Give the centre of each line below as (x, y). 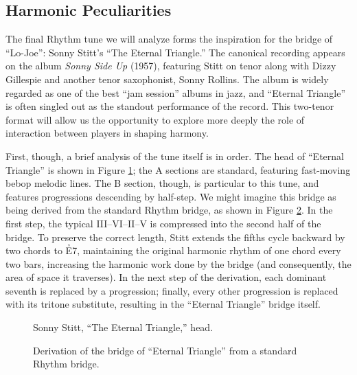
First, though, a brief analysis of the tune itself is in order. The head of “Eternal (175, 156)
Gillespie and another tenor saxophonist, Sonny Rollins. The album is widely (167, 79)
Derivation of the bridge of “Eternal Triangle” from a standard (165, 350)
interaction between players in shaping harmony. (107, 133)
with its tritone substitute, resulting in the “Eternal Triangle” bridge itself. (163, 304)
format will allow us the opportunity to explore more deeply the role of (155, 119)
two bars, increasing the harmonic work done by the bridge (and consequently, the (178, 263)
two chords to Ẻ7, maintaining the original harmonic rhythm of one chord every (173, 250)
